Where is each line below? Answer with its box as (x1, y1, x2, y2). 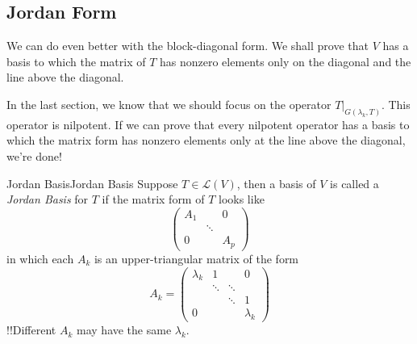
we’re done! (6, 148, 62, 165)
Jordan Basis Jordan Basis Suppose (6, 174, 178, 191)
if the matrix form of (102, 191, 205, 208)
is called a (330, 174, 379, 191)
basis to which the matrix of (6, 52, 146, 69)
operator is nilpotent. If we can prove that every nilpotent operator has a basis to (6, 115, 410, 132)
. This (381, 95, 411, 112)
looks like (219, 191, 265, 208)
